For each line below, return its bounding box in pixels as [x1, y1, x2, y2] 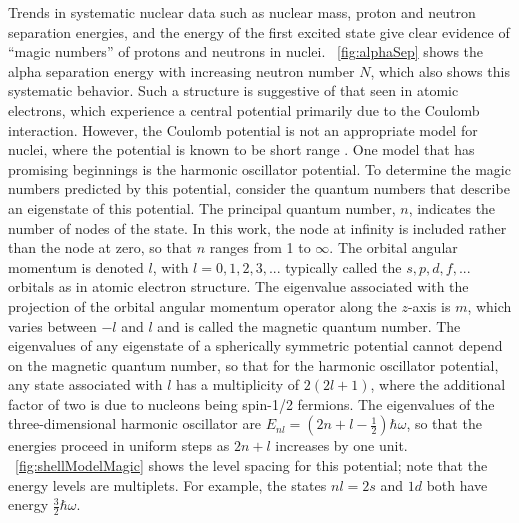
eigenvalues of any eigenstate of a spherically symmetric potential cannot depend [8, 335, 503, 356]
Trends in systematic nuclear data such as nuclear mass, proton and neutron [8, 2, 476, 22]
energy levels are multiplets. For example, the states [8, 474, 327, 495]
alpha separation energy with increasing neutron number [8, 60, 355, 81]
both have [426, 474, 488, 495]
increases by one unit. [275, 435, 408, 456]
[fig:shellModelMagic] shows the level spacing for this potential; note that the [15, 455, 488, 476]
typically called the [285, 256, 402, 277]
